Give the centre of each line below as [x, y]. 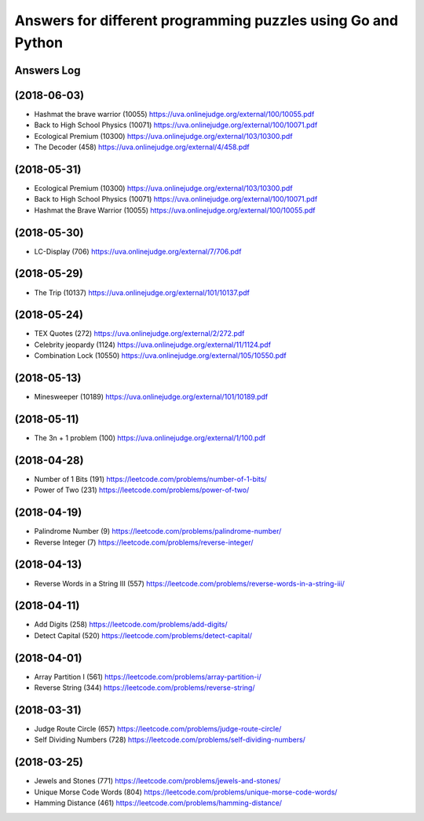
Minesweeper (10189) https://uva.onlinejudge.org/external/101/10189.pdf [151, 397]
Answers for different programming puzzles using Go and [207, 20]
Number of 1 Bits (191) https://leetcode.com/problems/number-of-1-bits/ [150, 479]
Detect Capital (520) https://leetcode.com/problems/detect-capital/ [143, 635]
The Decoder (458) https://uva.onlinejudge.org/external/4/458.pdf [142, 147]
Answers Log [48, 70]
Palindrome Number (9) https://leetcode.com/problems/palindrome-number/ [158, 531]
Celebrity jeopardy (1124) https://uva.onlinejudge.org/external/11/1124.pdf [152, 345]
